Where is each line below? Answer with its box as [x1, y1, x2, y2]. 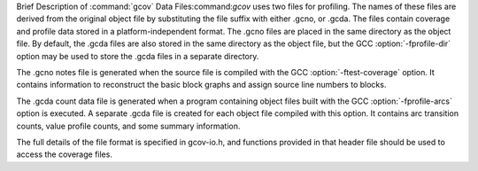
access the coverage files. [16, 149, 112, 159]
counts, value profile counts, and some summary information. [16, 120, 241, 131]
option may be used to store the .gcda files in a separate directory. [16, 51, 259, 61]
